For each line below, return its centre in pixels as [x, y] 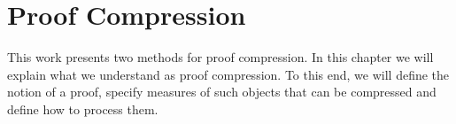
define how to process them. [83, 108]
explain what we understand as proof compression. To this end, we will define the [228, 74]
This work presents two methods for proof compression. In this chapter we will [220, 57]
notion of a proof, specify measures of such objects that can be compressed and [222, 92]
